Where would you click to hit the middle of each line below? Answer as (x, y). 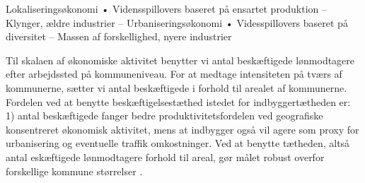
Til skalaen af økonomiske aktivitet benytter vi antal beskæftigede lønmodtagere (180, 60)
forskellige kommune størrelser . (74, 171)
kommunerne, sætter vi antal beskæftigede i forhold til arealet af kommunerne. (176, 87)
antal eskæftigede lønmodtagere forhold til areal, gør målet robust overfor (165, 157)
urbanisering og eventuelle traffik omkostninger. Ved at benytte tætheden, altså (178, 143)
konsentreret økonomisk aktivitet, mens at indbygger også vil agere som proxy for (182, 129)
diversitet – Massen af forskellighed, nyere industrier (119, 36)
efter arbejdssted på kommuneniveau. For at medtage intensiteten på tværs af (174, 74)
